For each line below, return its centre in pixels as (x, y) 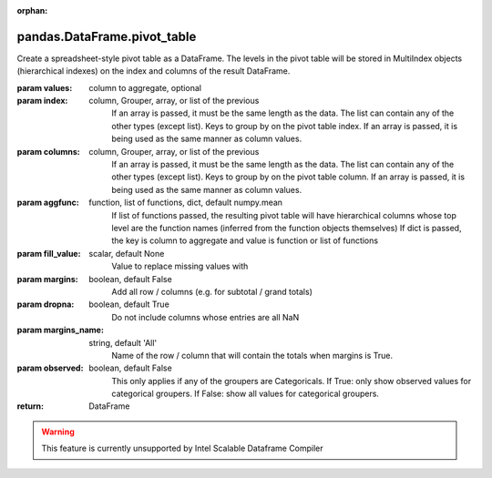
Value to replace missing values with (180, 266)
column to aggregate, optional (145, 87)
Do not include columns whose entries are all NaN (205, 317)
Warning (58, 432)
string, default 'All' (123, 342)
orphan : (32, 10)
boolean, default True (129, 304)
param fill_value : (49, 253)
